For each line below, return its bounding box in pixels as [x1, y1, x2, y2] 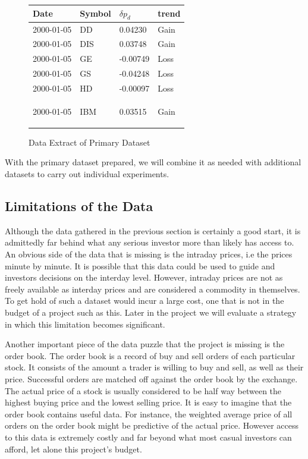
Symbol [80, 7, 111, 20]
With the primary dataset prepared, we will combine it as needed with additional [5, 156, 301, 168]
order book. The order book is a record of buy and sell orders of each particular [5, 349, 296, 361]
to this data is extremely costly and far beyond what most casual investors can [5, 430, 292, 443]
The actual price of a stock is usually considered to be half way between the [5, 384, 282, 397]
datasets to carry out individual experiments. [5, 168, 169, 180]
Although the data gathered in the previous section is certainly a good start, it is [5, 224, 301, 237]
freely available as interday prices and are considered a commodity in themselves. [5, 282, 300, 295]
